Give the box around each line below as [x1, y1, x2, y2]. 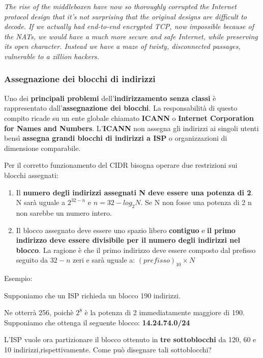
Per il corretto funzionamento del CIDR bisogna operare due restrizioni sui [4, 160, 238, 170]
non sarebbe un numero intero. [16, 207, 112, 218]
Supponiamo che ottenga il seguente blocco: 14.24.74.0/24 [4, 317, 190, 327]
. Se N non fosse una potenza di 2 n [140, 197, 252, 208]
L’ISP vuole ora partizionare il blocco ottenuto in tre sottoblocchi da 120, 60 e [4, 334, 256, 345]
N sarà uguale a [16, 197, 65, 208]
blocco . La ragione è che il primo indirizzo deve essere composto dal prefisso [16, 244, 256, 255]
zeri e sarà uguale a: [72, 254, 135, 265]
